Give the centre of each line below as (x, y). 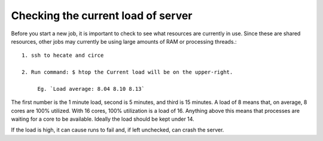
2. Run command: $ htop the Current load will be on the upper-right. (127, 72)
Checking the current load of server (102, 16)
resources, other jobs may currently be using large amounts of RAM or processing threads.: (124, 41)
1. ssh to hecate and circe (63, 56)
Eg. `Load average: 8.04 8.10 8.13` (91, 89)
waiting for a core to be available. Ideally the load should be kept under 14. (103, 119)
